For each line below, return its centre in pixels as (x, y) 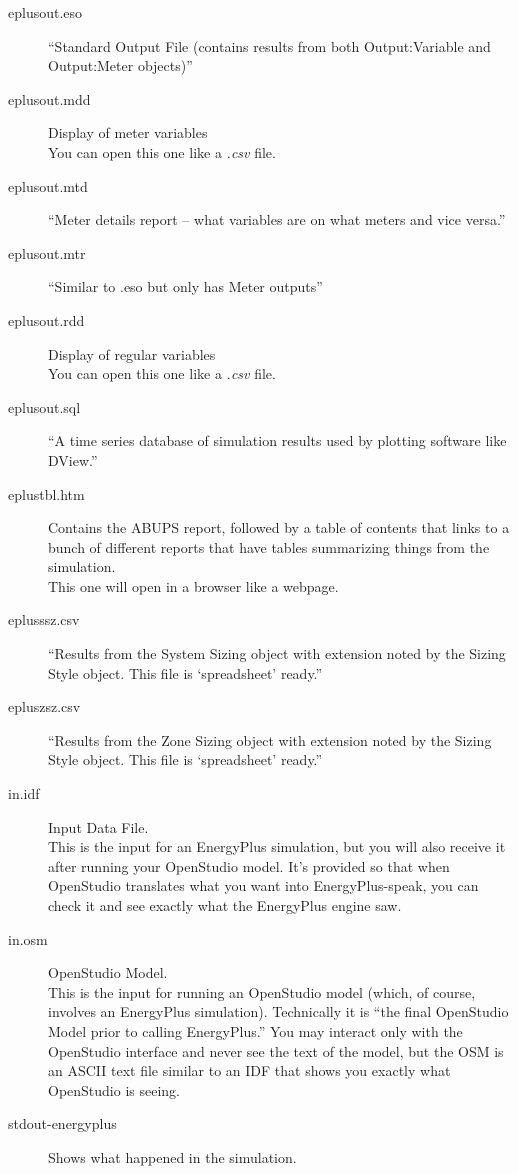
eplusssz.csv (44, 619)
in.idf (24, 793)
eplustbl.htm (46, 493)
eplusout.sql (44, 406)
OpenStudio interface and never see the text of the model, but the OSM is (276, 1050)
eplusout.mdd (49, 98)
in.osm (28, 938)
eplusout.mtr (47, 252)
